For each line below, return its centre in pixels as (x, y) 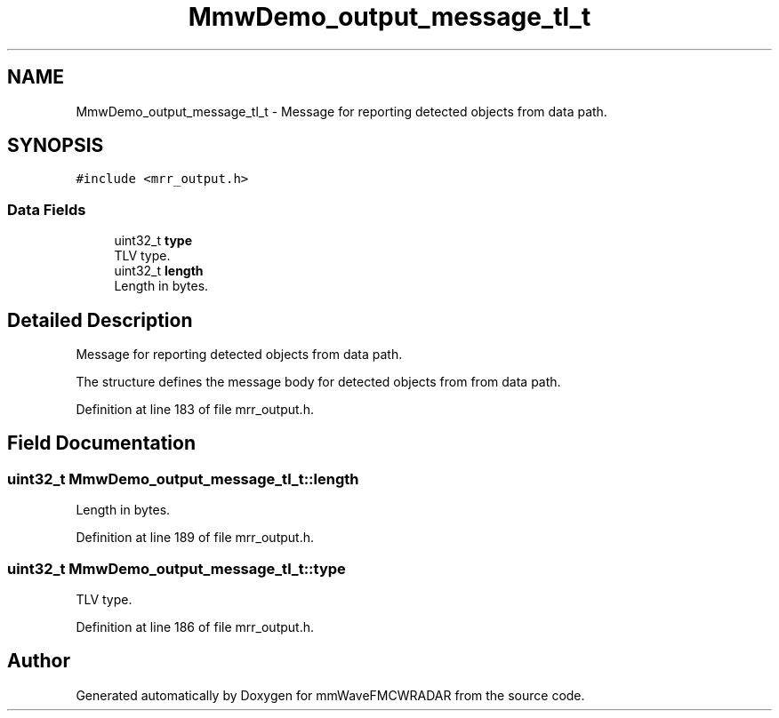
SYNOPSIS (56, 146)
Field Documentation (101, 443)
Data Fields (47, 209)
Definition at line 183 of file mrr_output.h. (195, 410)
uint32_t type (153, 241)
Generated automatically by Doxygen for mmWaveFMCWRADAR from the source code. (330, 695)
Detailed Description (100, 320)
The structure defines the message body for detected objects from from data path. (318, 382)
